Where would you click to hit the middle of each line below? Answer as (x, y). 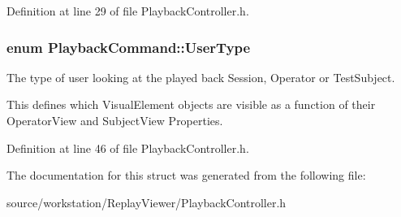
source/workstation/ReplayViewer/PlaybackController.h (147, 202)
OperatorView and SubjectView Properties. (115, 120)
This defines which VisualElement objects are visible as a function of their (191, 104)
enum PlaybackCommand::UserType (129, 47)
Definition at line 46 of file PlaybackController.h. (128, 148)
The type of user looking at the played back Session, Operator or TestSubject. (201, 77)
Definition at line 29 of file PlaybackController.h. (128, 11)
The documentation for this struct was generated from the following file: (186, 175)
